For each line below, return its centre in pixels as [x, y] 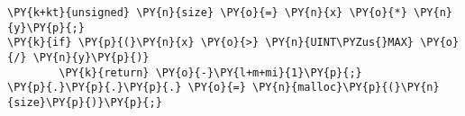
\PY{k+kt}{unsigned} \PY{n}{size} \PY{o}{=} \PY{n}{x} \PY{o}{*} [207, 13]
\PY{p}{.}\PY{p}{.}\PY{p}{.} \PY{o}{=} [127, 88]
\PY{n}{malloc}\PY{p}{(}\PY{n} [346, 88]
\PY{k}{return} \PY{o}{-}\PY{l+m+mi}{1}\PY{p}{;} [210, 72]
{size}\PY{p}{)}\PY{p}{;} [85, 102]
